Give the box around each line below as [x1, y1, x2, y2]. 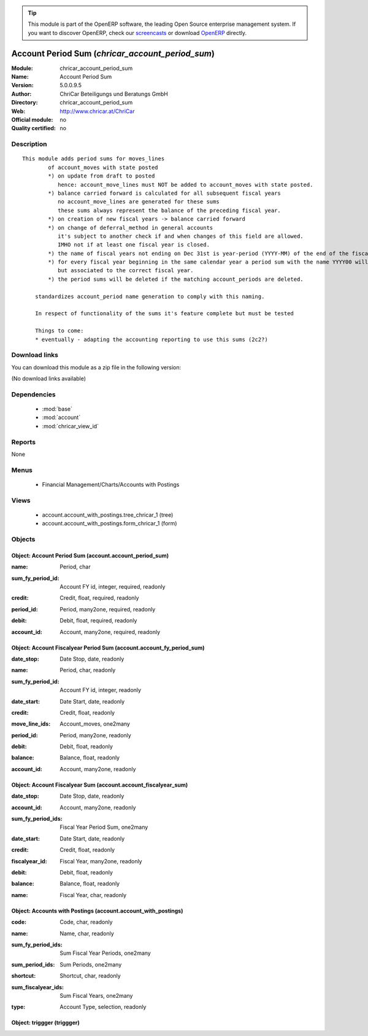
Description [11, 140, 47, 149]
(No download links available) [11, 375, 86, 382]
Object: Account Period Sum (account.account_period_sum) [11, 552, 169, 559]
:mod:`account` [42, 414, 81, 421]
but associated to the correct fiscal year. [57, 267, 194, 274]
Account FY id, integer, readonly [59, 686, 141, 694]
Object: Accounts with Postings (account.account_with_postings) [11, 907, 183, 914]
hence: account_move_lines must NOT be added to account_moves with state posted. [57, 181, 313, 188]
